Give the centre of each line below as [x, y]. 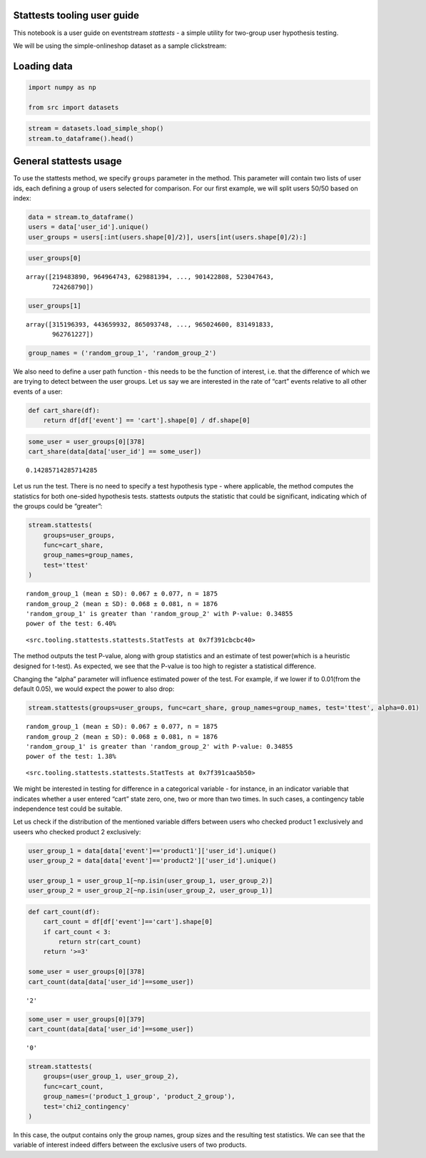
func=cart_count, [73, 1086]
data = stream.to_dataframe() [81, 217]
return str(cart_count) [100, 942]
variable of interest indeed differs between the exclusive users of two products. [130, 1145]
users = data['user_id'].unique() [88, 227]
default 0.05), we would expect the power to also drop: [94, 689]
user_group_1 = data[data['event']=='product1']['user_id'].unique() [152, 851]
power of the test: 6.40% [71, 624]
